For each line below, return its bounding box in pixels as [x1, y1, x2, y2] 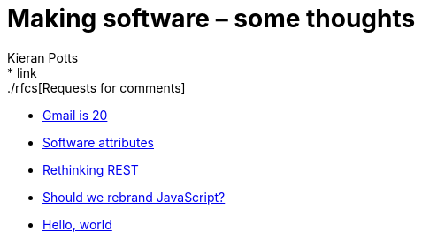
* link [7, 64, 37, 80]
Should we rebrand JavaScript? [42, 189, 226, 205]
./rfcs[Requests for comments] [7, 79, 186, 95]
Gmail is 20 [42, 107, 108, 123]
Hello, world [42, 216, 112, 232]
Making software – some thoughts [7, 4, 416, 34]
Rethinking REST [42, 161, 139, 177]
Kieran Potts [7, 49, 79, 65]
